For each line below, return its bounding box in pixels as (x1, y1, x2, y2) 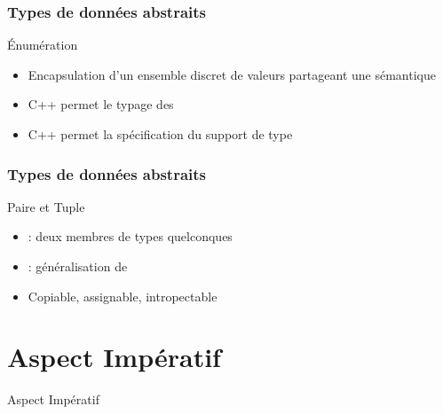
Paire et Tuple (7, 197, 85, 215)
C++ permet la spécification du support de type (28, 125, 293, 143)
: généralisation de (28, 257, 128, 275)
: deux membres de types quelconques (28, 227, 233, 246)
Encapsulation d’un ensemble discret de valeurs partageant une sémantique (28, 65, 436, 83)
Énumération (7, 35, 78, 54)
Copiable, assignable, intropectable (28, 286, 218, 305)
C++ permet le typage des (28, 95, 174, 113)
